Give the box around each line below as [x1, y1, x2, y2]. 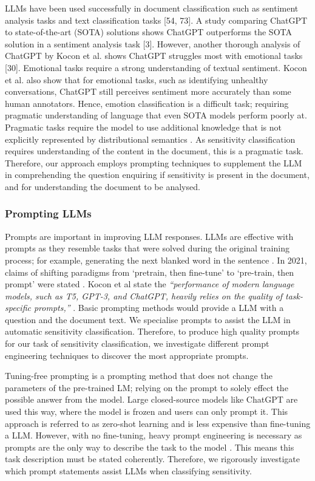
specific [5, 301, 31, 314]
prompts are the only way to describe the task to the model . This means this [5, 440, 294, 453]
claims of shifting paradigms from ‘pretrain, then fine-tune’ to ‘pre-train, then [5, 265, 294, 278]
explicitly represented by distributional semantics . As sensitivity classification [5, 132, 296, 145]
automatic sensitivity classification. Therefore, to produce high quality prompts [5, 325, 300, 338]
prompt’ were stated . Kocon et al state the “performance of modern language [5, 278, 294, 290]
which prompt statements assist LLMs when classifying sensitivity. [5, 465, 252, 477]
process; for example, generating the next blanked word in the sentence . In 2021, [5, 253, 307, 266]
